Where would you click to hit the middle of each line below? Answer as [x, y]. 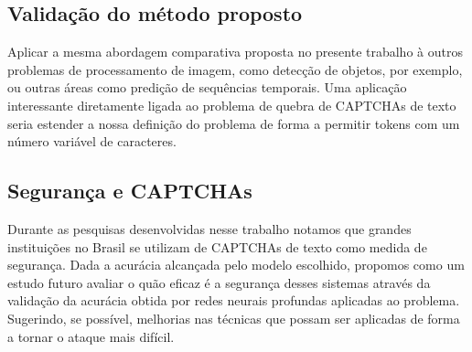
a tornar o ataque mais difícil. [91, 336]
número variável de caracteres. [92, 141]
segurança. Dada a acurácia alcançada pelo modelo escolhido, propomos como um [236, 265]
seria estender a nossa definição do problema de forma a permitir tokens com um [234, 123]
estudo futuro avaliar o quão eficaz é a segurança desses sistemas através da [219, 282]
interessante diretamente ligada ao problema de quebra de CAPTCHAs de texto [232, 105]
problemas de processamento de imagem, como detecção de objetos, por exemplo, [235, 69]
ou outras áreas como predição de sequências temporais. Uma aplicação [207, 87]
